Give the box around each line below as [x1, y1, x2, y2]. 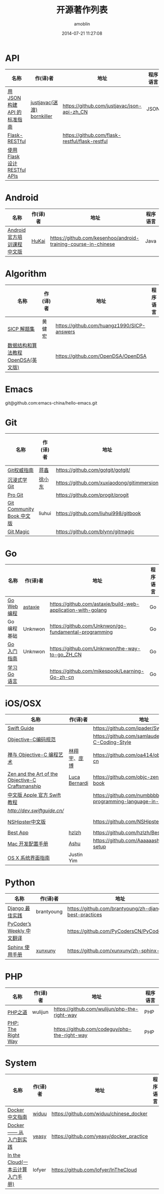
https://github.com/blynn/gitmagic [56, 528, 135, 535]
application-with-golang [49, 607, 107, 613]
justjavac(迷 [30, 99, 58, 105]
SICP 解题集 [7, 325, 35, 332]
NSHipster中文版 [7, 818, 46, 825]
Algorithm [5, 268, 47, 279]
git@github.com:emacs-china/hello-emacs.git [5, 400, 98, 406]
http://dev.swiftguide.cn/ [7, 807, 64, 814]
